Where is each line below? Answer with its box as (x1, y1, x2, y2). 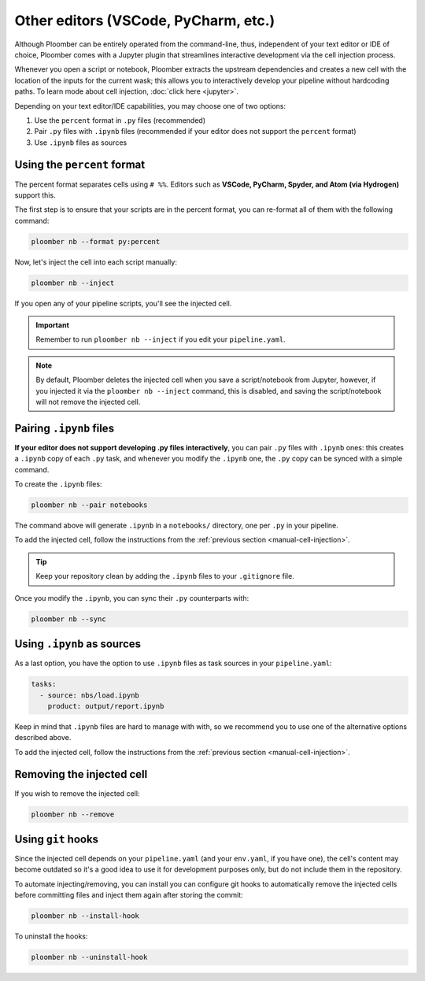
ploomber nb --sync (31, 614, 106, 624)
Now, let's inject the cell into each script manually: (14, 257, 177, 267)
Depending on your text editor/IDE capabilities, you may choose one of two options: (14, 101, 286, 110)
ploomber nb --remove (31, 809, 115, 819)
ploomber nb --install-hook (31, 912, 139, 920)
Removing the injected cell (14, 768, 148, 781)
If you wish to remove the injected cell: (14, 788, 140, 798)
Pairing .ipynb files (14, 421, 114, 435)
